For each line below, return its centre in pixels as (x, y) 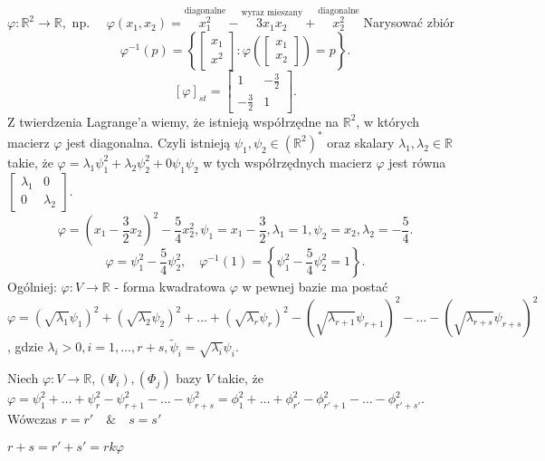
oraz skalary (361, 142)
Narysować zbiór (409, 22)
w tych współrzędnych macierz (287, 162)
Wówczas (32, 418)
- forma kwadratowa (170, 287)
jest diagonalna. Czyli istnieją (148, 142)
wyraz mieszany (272, 12)
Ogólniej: (32, 287)
